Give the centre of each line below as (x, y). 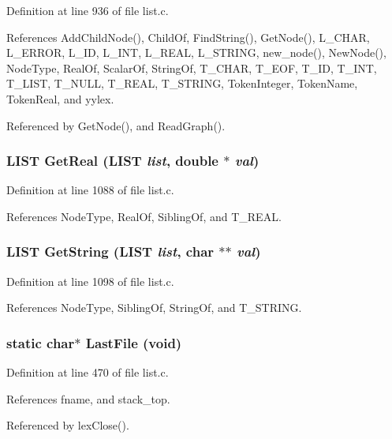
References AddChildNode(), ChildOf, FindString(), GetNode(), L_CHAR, (188, 37)
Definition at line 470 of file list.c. (88, 372)
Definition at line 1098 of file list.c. (90, 281)
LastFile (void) (134, 342)
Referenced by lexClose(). (68, 425)
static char (41, 342)
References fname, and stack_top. (88, 398)
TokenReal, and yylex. (60, 98)
